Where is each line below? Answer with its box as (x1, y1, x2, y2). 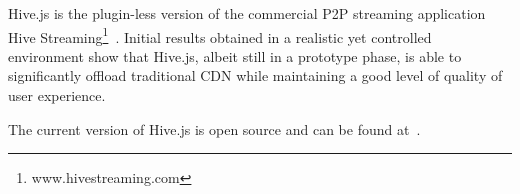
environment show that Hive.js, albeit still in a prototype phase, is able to (8, 45, 462, 66)
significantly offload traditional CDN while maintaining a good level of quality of (8, 65, 503, 86)
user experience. (8, 85, 106, 106)
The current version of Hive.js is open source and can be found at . (8, 118, 421, 139)
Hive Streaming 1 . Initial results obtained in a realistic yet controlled (8, 23, 432, 47)
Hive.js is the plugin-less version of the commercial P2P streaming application (8, 3, 486, 23)
